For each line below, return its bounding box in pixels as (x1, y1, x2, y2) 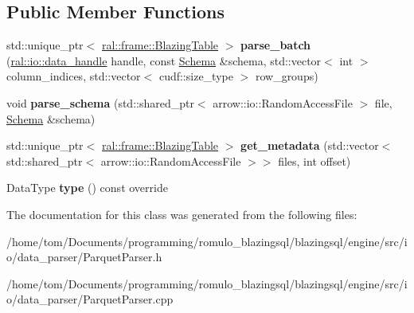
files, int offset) (278, 152, 351, 169)
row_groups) (255, 68, 318, 84)
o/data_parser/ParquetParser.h (6, 248, 162, 265)
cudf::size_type (158, 68, 233, 84)
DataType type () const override (6, 179, 168, 196)
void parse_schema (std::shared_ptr (6, 94, 194, 111)
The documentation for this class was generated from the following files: (6, 205, 357, 222)
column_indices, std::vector (6, 68, 141, 84)
